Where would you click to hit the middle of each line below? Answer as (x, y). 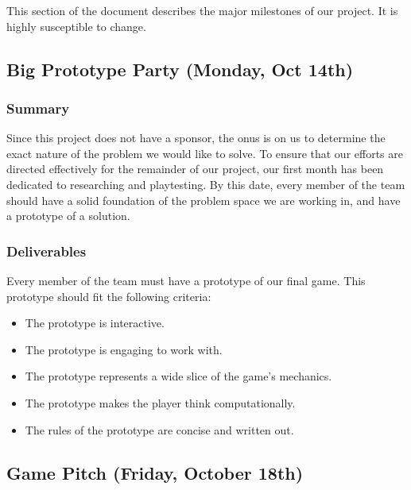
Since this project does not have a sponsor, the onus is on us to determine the (196, 138)
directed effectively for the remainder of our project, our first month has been (195, 169)
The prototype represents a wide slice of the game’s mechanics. (178, 376)
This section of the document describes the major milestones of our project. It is (202, 10)
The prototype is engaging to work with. (124, 349)
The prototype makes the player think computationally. (160, 402)
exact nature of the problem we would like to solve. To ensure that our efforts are (205, 153)
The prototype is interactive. (95, 323)
